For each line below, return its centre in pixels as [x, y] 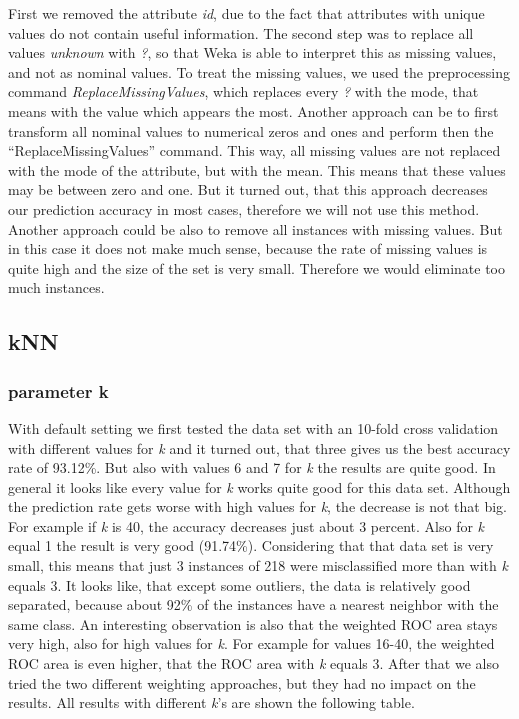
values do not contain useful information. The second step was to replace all [241, 32]
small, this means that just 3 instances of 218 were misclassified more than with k [258, 565]
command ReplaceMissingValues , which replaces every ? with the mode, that [243, 91]
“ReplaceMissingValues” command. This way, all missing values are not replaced [254, 150]
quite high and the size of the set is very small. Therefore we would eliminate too [256, 267]
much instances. [56, 287]
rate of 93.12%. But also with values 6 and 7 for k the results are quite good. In [252, 467]
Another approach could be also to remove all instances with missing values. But [255, 228]
